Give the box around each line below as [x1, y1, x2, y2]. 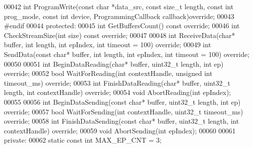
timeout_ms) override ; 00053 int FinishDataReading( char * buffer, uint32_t [4, 77, 231, 88]
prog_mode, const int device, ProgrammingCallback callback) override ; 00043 [4, 11, 234, 21]
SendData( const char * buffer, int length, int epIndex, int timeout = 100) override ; [4, 49, 250, 59]
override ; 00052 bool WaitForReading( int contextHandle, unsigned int [4, 68, 212, 78]
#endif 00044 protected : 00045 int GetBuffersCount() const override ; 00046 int [4, 20, 240, 31]
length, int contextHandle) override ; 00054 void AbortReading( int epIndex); [4, 87, 231, 97]
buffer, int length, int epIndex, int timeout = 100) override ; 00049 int [4, 39, 211, 50]
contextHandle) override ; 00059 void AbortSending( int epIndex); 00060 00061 [4, 125, 236, 135]
